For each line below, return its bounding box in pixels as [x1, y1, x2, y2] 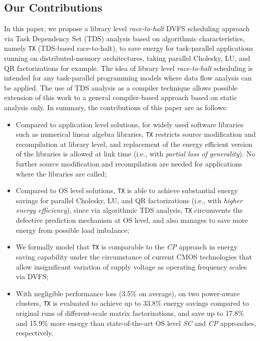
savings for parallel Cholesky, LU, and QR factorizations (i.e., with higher [16, 195, 243, 205]
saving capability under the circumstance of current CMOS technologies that [16, 251, 252, 262]
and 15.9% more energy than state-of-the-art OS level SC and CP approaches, [16, 317, 256, 328]
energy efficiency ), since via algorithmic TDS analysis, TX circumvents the [16, 205, 243, 215]
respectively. [16, 327, 54, 338]
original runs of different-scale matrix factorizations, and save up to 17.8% [16, 308, 244, 318]
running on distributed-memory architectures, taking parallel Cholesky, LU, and [4, 53, 250, 63]
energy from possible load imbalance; [16, 224, 129, 235]
